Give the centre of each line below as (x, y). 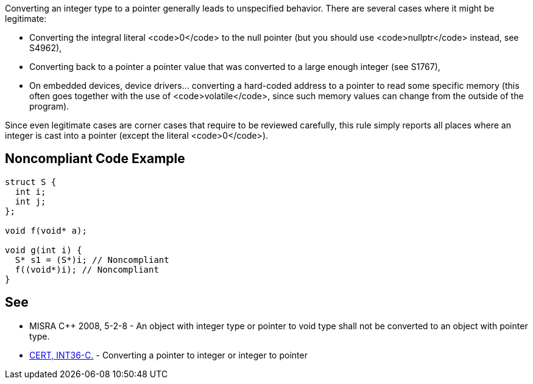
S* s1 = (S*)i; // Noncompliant (92, 260)
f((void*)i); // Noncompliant (87, 269)
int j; (30, 201)
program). (49, 106)
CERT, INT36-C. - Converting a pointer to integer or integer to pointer (168, 355)
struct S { (31, 182)
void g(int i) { (44, 250)
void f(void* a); (46, 230)
